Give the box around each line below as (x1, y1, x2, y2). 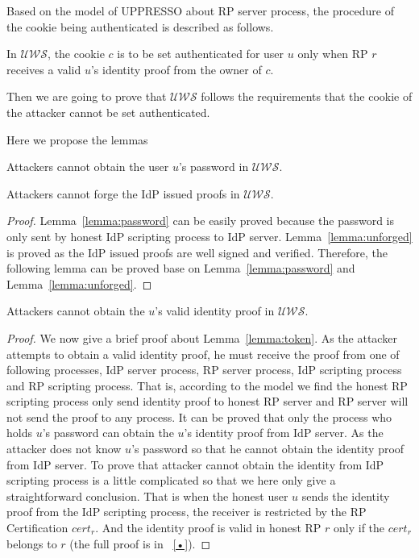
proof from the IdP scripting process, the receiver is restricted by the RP (6, 503, 367, 520)
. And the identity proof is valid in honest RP (95, 519, 322, 536)
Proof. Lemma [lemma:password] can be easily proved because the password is (6, 212, 395, 229)
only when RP (297, 45, 368, 62)
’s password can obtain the (42, 424, 174, 441)
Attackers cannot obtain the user (6, 158, 169, 175)
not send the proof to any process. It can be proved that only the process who (6, 408, 392, 425)
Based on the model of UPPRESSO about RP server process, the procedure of (6, 2, 394, 19)
